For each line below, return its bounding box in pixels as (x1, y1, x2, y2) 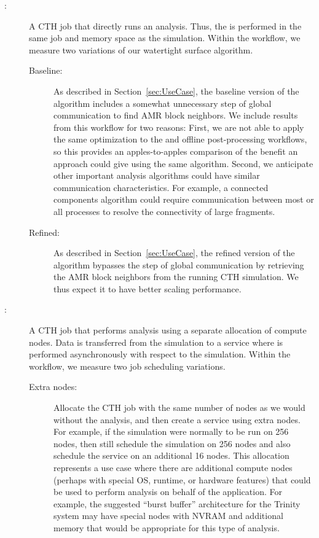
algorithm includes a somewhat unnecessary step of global (53, 96, 272, 109)
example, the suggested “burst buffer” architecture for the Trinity (53, 497, 301, 510)
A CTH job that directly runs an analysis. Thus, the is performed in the (29, 19, 302, 32)
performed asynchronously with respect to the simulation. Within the (29, 348, 291, 361)
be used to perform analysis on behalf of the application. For (53, 485, 282, 498)
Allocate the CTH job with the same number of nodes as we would (53, 401, 305, 414)
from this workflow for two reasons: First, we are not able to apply (53, 120, 304, 133)
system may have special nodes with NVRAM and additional (53, 509, 283, 522)
